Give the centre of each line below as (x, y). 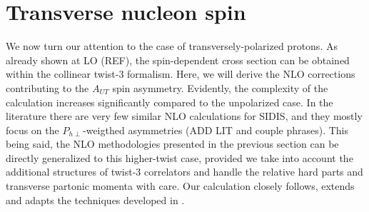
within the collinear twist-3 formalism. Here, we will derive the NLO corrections (181, 74)
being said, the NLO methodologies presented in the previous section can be (172, 144)
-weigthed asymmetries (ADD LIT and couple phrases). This (216, 130)
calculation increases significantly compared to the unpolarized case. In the (170, 102)
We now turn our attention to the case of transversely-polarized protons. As (172, 46)
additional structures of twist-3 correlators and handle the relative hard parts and (184, 172)
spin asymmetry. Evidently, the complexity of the (220, 87)
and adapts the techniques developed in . (95, 200)
